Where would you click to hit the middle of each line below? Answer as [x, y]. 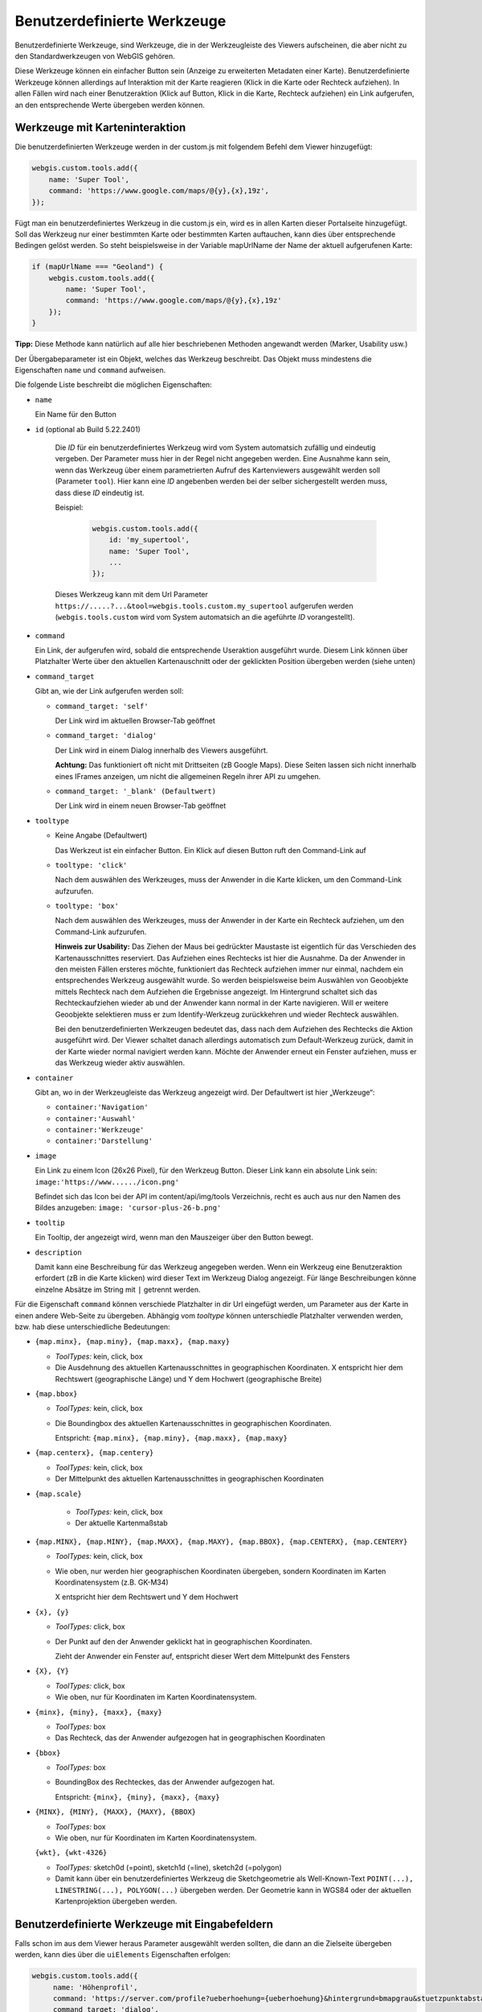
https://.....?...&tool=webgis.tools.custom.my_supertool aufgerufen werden [204, 606]
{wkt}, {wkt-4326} [71, 1853]
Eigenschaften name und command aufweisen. [90, 370]
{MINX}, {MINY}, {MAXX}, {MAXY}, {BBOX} [116, 1812]
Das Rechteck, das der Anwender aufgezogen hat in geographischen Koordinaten [190, 1738]
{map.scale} [58, 1494]
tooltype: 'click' [91, 865]
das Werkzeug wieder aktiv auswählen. [120, 1063]
